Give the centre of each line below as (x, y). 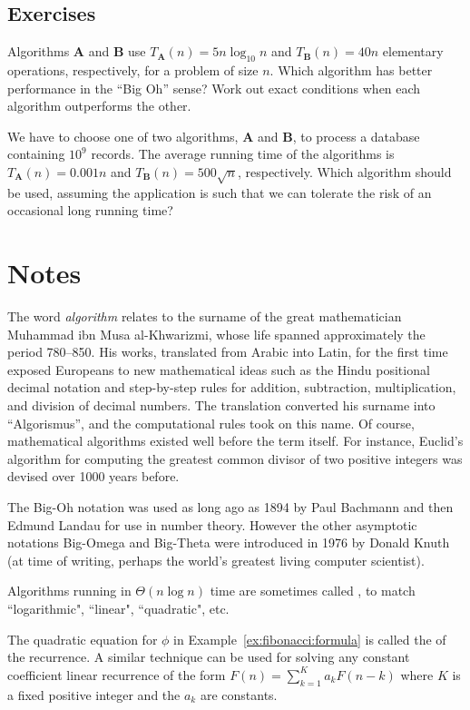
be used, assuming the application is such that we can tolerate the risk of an (220, 192)
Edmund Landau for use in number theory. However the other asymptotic (212, 524)
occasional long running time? (90, 210)
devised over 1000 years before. (93, 476)
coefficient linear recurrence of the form (117, 674)
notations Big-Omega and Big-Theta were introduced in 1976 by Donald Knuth (229, 542)
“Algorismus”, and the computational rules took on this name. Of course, (211, 423)
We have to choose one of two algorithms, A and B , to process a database (214, 136)
